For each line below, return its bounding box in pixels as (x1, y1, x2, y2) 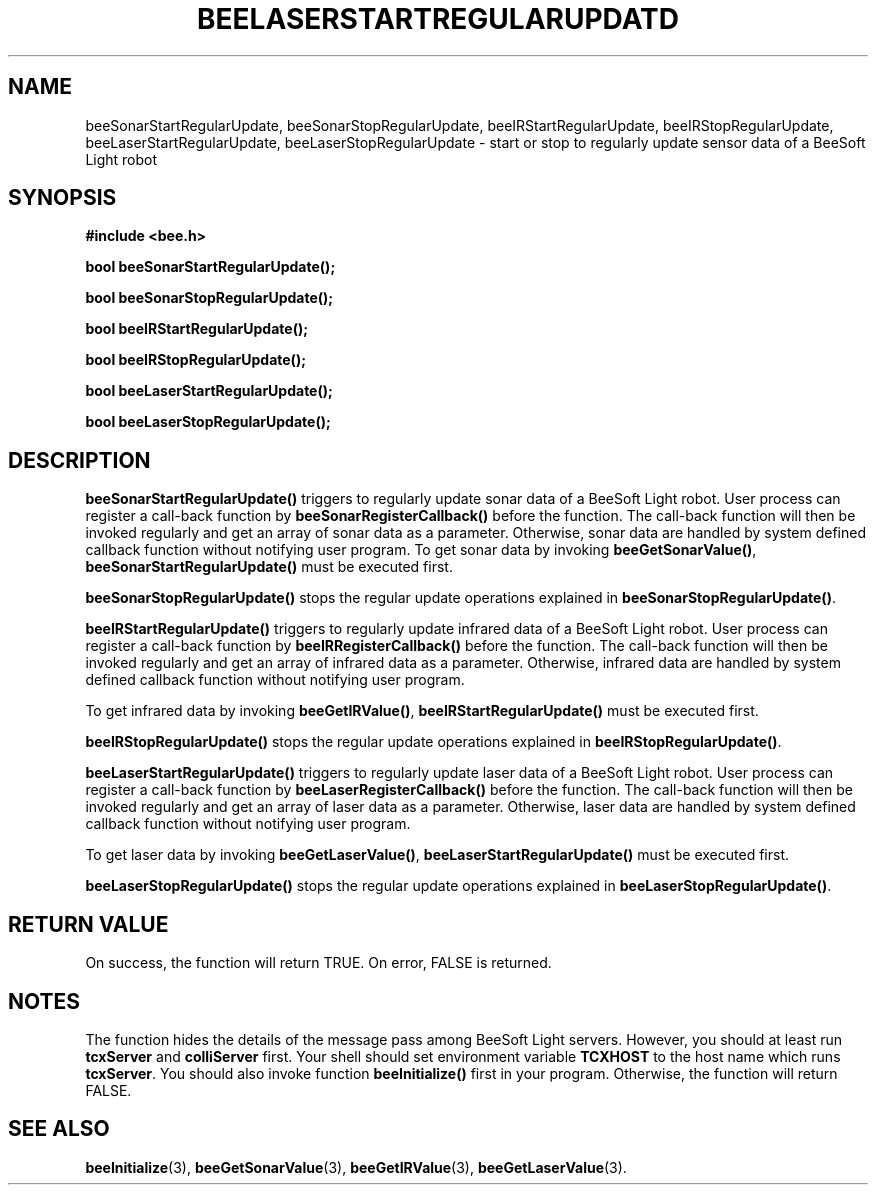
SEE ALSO (8, 1116, 110, 1142)
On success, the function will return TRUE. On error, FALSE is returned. (85, 954, 552, 972)
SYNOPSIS (8, 185, 117, 211)
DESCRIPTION (8, 447, 151, 473)
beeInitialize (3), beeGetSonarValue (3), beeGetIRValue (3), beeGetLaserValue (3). (85, 1158, 627, 1176)
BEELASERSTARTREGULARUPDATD (197, 2, 679, 36)
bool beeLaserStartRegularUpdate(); (85, 382, 333, 400)
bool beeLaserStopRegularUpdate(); (85, 413, 331, 431)
